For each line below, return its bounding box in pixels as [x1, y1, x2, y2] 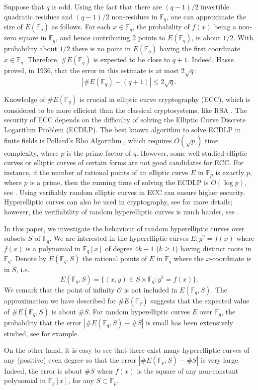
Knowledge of [4, 94, 45, 104]
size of [4, 21, 23, 32]
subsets [4, 233, 26, 243]
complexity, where [4, 147, 59, 158]
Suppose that [4, 1, 44, 11]
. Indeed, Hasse [187, 54, 234, 65]
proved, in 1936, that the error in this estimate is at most [4, 65, 179, 76]
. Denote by [10, 253, 47, 264]
